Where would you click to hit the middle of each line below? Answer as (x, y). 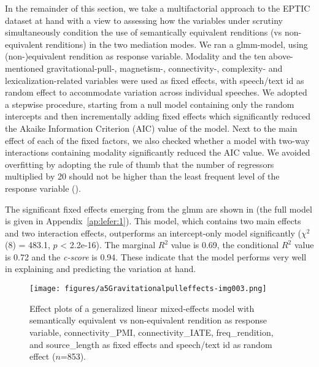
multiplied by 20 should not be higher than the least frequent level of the (142, 176)
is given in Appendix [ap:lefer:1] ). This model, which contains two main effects (153, 221)
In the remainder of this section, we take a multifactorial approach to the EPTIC (158, 8)
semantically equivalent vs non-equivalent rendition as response (148, 320)
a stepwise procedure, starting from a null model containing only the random (150, 104)
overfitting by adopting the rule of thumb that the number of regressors (140, 164)
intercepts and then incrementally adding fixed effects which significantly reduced (158, 116)
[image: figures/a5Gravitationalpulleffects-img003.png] (148, 289)
